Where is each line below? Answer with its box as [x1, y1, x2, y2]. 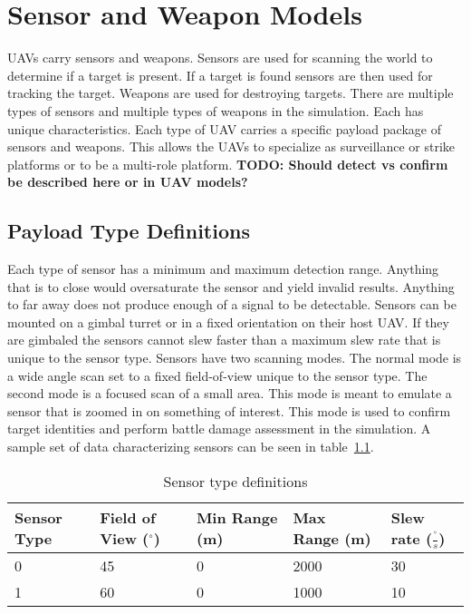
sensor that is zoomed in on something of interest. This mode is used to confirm [7, 401, 451, 420]
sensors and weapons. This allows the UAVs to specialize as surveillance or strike [7, 137, 456, 156]
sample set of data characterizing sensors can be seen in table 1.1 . [7, 437, 374, 456]
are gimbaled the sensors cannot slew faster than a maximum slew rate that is [7, 330, 441, 349]
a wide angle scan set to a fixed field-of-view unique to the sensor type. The [7, 365, 428, 385]
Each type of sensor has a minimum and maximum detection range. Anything [7, 259, 439, 278]
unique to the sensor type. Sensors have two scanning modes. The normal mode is [7, 348, 462, 367]
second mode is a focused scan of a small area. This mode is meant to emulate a [7, 384, 452, 403]
